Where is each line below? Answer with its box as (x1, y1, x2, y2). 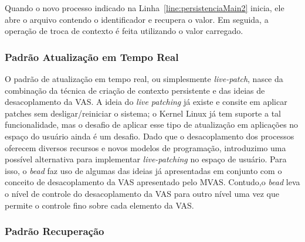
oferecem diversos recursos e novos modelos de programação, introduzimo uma (5, 141, 286, 154)
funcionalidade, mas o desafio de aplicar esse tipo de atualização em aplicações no (5, 118, 299, 131)
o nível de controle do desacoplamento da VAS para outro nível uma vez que (5, 187, 280, 199)
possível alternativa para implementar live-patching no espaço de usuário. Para (5, 153, 287, 165)
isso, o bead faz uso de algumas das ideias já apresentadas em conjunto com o (5, 164, 282, 176)
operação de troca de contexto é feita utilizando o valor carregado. (5, 25, 243, 37)
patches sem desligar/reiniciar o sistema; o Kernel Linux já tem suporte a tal (5, 107, 281, 119)
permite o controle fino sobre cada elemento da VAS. (5, 199, 194, 211)
